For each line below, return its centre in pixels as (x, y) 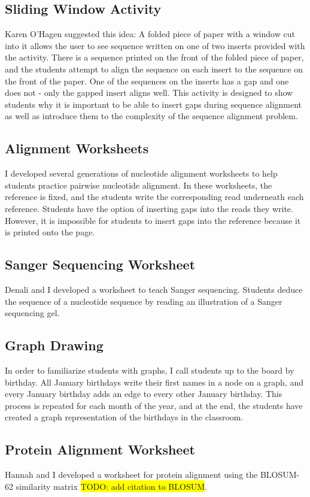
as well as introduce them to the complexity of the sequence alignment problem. (151, 116)
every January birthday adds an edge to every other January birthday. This (144, 394)
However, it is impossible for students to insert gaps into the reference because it (153, 220)
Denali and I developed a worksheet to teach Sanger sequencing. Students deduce (154, 289)
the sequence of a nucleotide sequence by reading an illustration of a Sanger (144, 301)
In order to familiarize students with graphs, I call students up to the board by (150, 370)
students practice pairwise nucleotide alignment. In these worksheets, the (139, 185)
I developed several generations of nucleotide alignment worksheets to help (141, 173)
